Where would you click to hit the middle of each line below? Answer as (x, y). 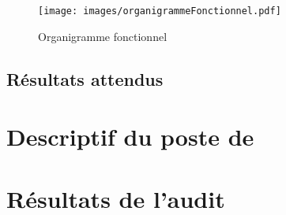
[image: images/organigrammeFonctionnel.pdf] (160, 11)
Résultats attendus (85, 78)
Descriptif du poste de (130, 137)
